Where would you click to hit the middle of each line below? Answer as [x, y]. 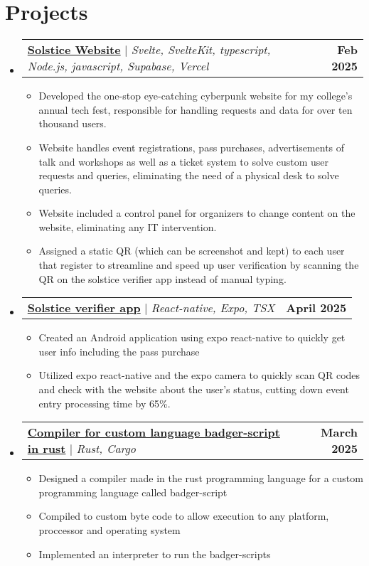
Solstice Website [74, 50]
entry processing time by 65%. [105, 403]
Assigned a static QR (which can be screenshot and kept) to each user [192, 251]
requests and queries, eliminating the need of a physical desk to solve [189, 175]
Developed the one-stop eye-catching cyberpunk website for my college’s [196, 96]
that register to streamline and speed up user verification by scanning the [199, 265]
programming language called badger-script [133, 492]
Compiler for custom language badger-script [154, 432]
